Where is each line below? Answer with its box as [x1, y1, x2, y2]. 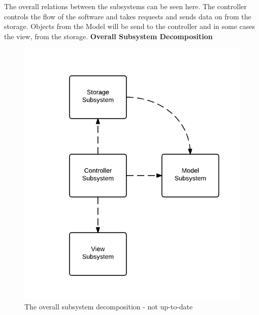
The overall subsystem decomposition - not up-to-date [24, 301, 193, 311]
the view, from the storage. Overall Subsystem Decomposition [4, 31, 213, 41]
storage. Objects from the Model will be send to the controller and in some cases [4, 21, 255, 32]
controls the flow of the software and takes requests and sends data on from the [4, 11, 251, 21]
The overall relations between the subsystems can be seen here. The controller [4, 1, 247, 11]
